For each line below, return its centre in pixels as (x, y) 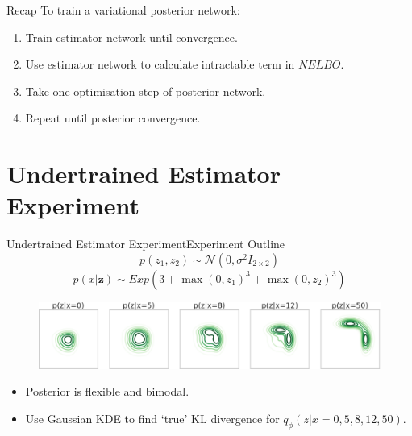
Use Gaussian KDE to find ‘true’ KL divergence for (152, 418)
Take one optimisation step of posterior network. (146, 91)
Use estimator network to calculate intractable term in (160, 64)
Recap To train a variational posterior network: (123, 10)
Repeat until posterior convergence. (113, 118)
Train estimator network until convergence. (131, 37)
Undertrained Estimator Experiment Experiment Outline (146, 244)
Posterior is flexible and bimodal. (107, 391)
